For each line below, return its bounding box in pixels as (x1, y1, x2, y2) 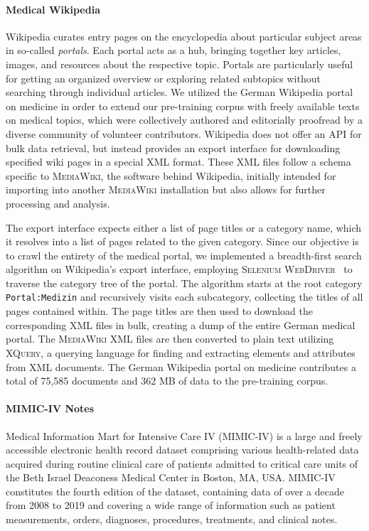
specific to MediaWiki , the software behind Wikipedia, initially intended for (6, 168, 336, 183)
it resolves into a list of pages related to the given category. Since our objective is (6, 234, 359, 249)
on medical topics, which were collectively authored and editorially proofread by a (6, 112, 363, 127)
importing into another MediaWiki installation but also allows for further (6, 182, 326, 197)
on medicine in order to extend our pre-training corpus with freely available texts (6, 98, 360, 113)
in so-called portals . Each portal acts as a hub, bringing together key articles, (6, 43, 341, 58)
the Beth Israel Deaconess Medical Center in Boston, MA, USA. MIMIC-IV (6, 470, 336, 485)
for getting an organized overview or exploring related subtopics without (6, 70, 321, 85)
